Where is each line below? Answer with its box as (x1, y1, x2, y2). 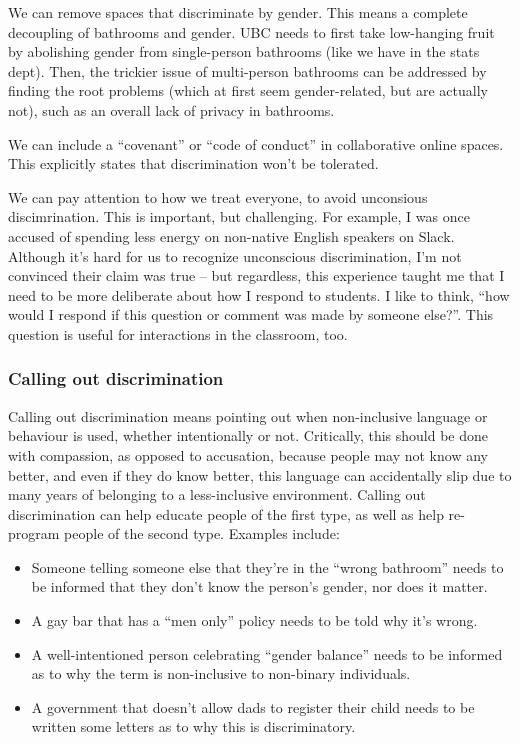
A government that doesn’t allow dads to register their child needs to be (31, 696, 475, 717)
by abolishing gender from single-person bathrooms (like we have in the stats (8, 41, 480, 62)
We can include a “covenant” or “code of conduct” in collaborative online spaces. (8, 133, 504, 154)
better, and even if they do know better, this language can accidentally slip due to (8, 464, 512, 485)
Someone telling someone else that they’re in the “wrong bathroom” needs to (31, 556, 504, 577)
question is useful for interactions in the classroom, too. (8, 323, 348, 344)
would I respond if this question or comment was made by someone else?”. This (8, 304, 494, 325)
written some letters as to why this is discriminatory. (31, 716, 356, 737)
